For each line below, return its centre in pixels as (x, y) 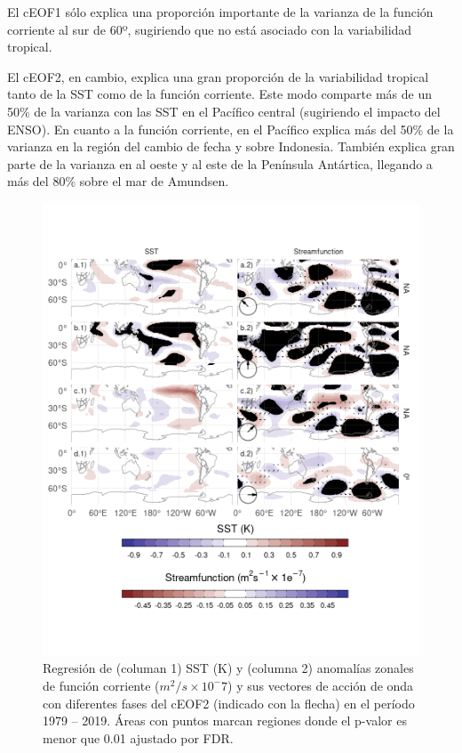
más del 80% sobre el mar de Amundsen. (118, 181)
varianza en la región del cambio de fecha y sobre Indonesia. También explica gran (231, 146)
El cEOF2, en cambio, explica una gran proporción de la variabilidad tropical (218, 76)
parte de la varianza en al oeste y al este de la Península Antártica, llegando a (220, 163)
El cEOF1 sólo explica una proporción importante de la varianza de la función (220, 12)
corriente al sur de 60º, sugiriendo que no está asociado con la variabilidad (210, 29)
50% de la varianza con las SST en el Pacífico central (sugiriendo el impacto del (224, 111)
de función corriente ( (101, 685)
